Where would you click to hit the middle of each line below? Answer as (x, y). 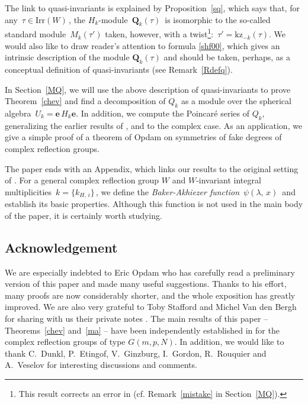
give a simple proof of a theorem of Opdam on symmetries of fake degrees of (143, 137)
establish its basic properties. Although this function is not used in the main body (154, 204)
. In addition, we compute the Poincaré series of (163, 113)
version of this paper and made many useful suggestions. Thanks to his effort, (146, 284)
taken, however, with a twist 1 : (159, 33)
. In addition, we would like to (229, 342)
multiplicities (28, 191)
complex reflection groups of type (65, 342)
